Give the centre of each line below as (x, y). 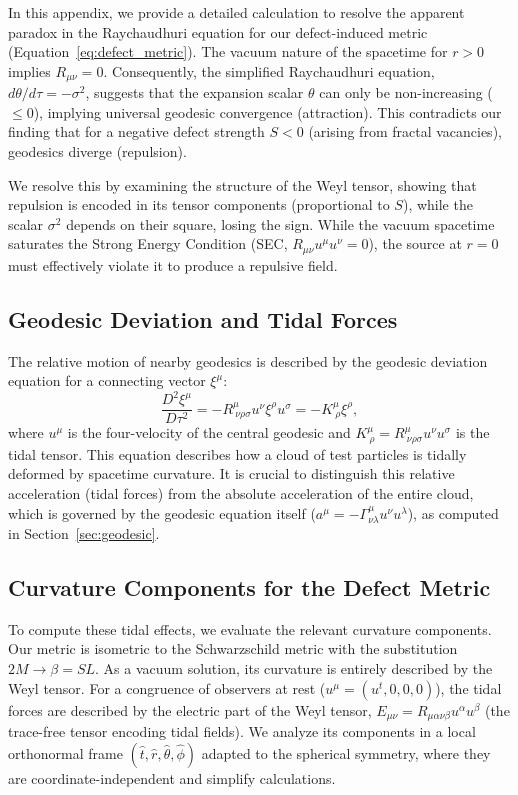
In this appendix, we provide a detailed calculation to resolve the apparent (236, 12)
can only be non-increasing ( (406, 92)
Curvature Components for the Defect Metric (249, 587)
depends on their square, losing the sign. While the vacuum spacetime (280, 223)
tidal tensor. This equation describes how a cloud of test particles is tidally (237, 453)
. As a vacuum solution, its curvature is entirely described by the (294, 668)
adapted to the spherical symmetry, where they (346, 752)
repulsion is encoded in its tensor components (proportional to (199, 204)
